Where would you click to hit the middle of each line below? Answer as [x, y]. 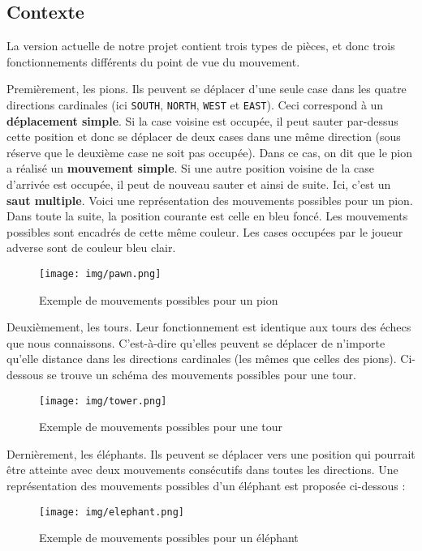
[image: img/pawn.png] [100, 273]
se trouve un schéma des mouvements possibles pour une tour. [201, 375]
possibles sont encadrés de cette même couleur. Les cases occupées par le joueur [205, 231]
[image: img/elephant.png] [112, 512]
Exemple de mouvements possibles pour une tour [161, 427]
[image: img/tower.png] [103, 401]
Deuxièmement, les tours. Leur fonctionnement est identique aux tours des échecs [209, 327]
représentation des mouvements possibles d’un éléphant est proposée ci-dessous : [206, 486]
